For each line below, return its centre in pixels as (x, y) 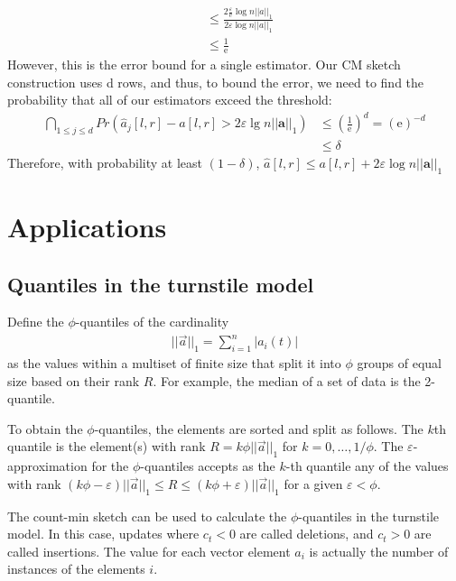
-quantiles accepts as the (208, 466)
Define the (36, 322)
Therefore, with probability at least (105, 163)
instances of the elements (76, 569)
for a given (313, 483)
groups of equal (399, 363)
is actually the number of (379, 551)
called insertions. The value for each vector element (149, 551)
